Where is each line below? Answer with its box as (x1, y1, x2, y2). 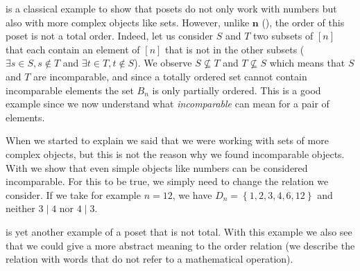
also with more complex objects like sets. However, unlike (6, 15, 250, 29)
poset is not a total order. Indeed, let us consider (6, 28, 214, 43)
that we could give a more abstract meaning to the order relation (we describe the (6, 238, 355, 252)
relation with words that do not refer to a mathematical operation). (6, 252, 293, 266)
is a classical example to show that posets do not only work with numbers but (6, 1, 337, 15)
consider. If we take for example (6, 187, 141, 202)
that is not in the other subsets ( (165, 42, 305, 56)
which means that (269, 55, 345, 70)
